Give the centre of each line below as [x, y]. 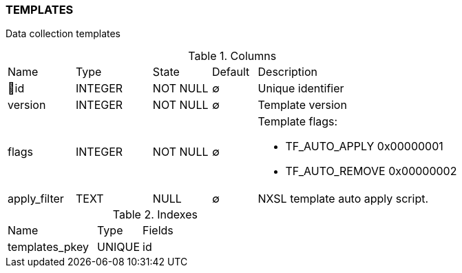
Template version [302, 105]
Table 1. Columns [232, 56]
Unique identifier [301, 89]
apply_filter [36, 199]
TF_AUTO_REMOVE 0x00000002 [371, 171]
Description [287, 72]
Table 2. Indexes [155, 215]
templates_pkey [48, 247]
